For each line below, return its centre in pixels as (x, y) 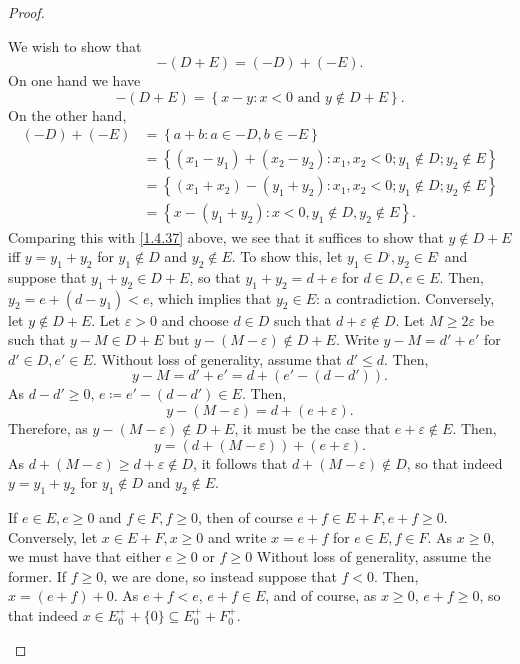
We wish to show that (75, 45)
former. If (37, 575)
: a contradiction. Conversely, (405, 297)
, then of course (245, 517)
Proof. (26, 12)
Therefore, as (48, 428)
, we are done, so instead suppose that (220, 575)
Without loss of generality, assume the (373, 556)
